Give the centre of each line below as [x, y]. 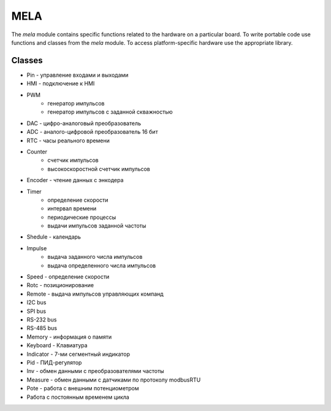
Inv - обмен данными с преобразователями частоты [96, 371]
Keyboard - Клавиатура [57, 345]
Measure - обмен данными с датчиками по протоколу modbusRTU [114, 380]
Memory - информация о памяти [69, 337]
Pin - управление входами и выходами [78, 75]
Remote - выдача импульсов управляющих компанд [95, 294]
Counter [37, 152]
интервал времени [72, 209]
